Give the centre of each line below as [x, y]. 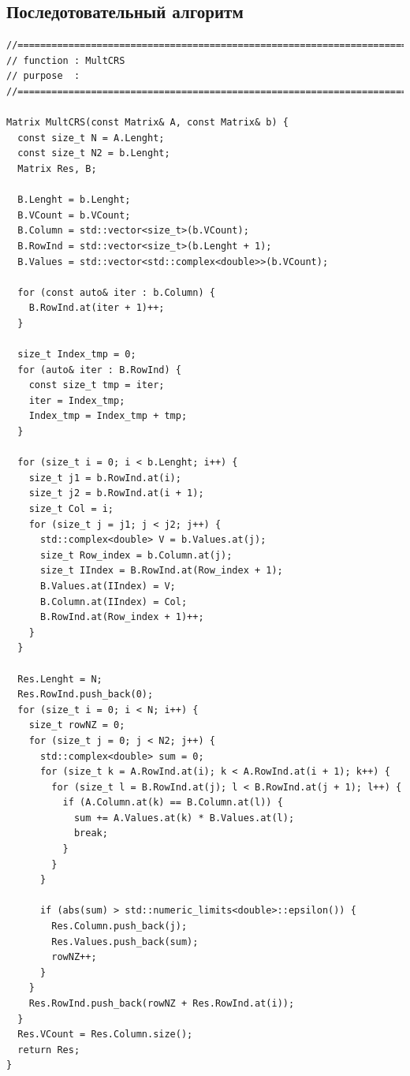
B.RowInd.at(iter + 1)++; [97, 308]
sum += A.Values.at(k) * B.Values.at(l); [184, 818]
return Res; [49, 1050]
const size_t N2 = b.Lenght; [94, 153]
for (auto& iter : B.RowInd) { [99, 370]
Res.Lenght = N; [60, 679]
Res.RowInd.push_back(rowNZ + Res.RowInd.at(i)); [162, 1004]
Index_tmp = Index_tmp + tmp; [108, 416]
